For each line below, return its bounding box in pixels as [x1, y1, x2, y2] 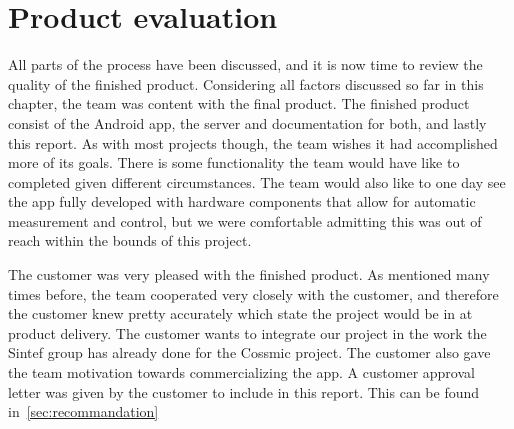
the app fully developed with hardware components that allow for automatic [8, 191, 476, 212]
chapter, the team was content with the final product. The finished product [8, 93, 470, 114]
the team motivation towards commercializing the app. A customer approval [8, 362, 475, 383]
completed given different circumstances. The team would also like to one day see [8, 171, 506, 192]
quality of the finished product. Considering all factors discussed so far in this [8, 73, 484, 94]
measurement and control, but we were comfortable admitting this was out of [8, 210, 482, 231]
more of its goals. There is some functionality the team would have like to [8, 152, 460, 173]
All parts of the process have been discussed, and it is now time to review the [8, 54, 483, 75]
